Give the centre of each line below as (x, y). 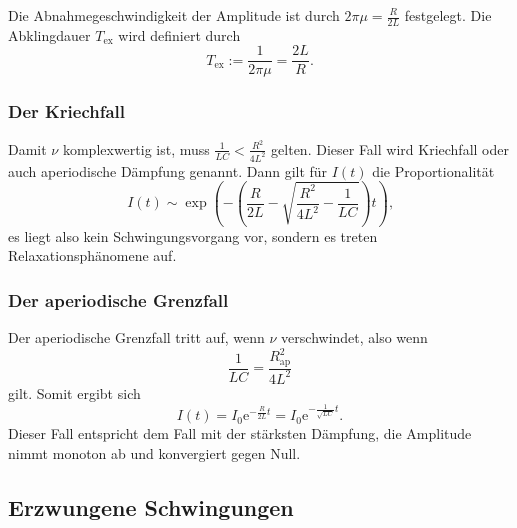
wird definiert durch (179, 34)
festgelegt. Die (448, 15)
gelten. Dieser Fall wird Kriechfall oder (390, 148)
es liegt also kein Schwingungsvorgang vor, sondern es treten (193, 235)
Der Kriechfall (67, 111)
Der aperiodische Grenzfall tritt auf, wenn (136, 337)
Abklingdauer (49, 34)
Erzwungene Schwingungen (151, 506)
